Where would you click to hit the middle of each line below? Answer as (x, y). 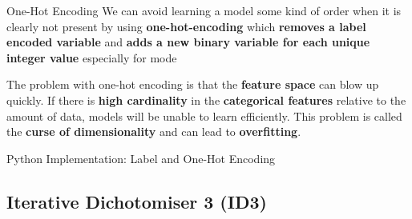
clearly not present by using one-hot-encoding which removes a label (186, 26)
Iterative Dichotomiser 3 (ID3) (137, 201)
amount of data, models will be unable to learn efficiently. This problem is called (204, 115)
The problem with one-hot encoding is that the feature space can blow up (193, 84)
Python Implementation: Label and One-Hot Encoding (141, 158)
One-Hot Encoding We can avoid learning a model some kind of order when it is (204, 10)
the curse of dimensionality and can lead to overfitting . (154, 131)
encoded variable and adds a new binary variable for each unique (188, 42)
